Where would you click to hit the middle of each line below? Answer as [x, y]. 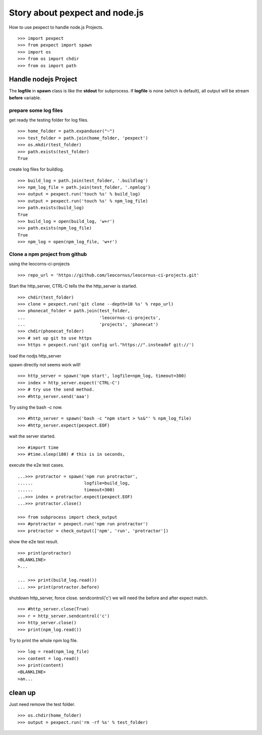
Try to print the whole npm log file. [43, 640]
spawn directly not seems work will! [45, 365]
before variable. [25, 98]
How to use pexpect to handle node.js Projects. [56, 27]
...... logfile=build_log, [74, 483]
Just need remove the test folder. [42, 704]
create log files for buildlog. [36, 169]
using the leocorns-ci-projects [39, 264]
